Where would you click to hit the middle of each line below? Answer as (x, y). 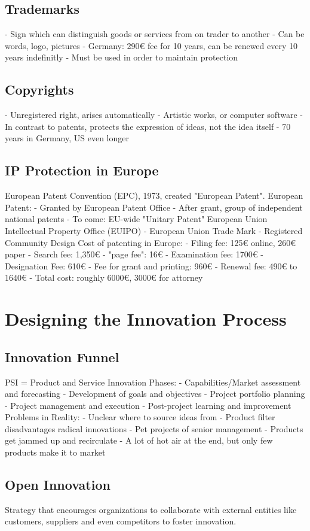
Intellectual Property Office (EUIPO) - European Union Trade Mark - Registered (154, 230)
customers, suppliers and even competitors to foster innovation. (121, 521)
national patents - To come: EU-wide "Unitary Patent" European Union (136, 219)
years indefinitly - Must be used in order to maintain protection (122, 57)
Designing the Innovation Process (146, 319)
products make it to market (55, 452)
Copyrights (39, 89)
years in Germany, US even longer (67, 138)
